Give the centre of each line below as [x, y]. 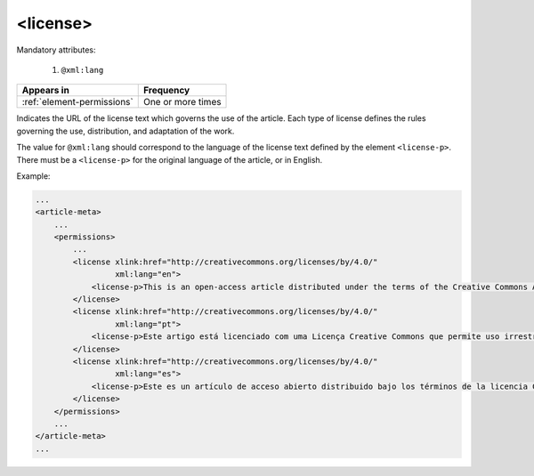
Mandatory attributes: [57, 50]
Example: [33, 176]
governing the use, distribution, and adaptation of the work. [125, 131]
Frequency [166, 91]
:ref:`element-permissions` [77, 102]
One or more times [182, 102]
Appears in [46, 91]
